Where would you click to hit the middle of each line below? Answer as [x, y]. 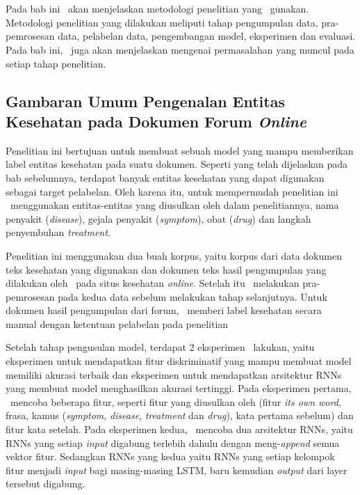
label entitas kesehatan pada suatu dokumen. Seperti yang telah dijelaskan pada [177, 164]
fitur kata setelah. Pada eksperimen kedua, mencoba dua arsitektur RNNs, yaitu [179, 429]
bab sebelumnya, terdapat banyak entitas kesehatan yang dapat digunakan [165, 177]
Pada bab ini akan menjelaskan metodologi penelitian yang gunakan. [157, 9]
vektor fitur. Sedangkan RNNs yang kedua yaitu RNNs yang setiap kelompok [170, 456]
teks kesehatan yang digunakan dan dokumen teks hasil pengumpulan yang [166, 269]
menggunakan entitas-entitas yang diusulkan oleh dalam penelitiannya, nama [174, 205]
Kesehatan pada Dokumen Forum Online [156, 121]
